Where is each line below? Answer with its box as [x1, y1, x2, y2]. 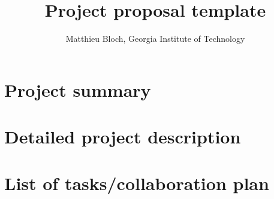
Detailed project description [4, 124, 241, 149]
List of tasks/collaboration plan [4, 171, 269, 195]
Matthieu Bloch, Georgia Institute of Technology [65, 32, 245, 45]
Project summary [4, 77, 151, 102]
